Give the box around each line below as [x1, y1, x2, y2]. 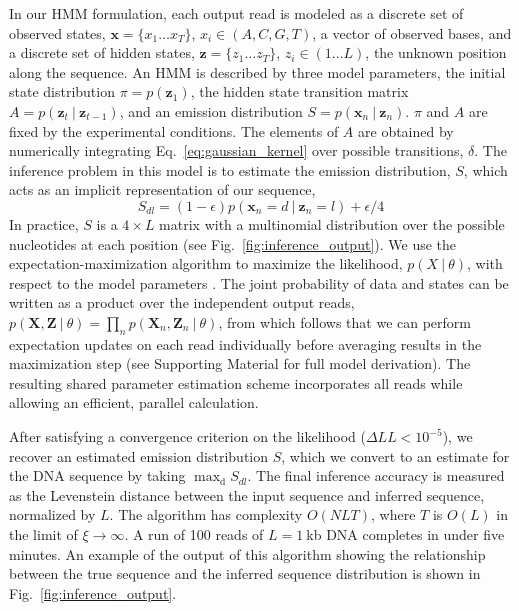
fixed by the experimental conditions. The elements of [9, 120, 339, 141]
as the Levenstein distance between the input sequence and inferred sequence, [9, 484, 485, 505]
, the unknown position [365, 42, 507, 63]
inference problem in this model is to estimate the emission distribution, [9, 159, 451, 180]
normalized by [9, 504, 96, 525]
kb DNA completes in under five [306, 524, 505, 545]
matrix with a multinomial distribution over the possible [159, 213, 505, 234]
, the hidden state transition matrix [190, 81, 409, 102]
